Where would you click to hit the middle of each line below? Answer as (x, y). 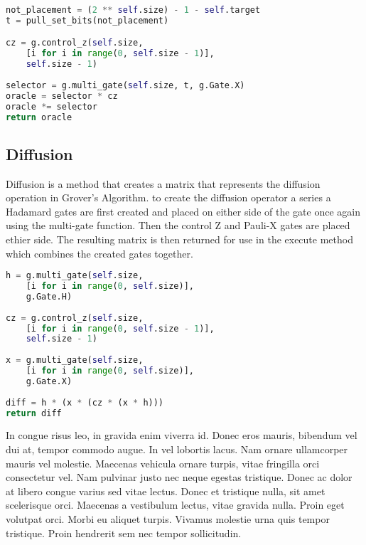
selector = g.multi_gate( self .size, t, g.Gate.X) (125, 85)
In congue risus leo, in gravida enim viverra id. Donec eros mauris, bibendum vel (182, 435)
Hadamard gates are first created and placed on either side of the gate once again (183, 211)
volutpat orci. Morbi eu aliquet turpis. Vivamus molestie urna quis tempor (168, 518)
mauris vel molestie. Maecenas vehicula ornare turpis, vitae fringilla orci (163, 463)
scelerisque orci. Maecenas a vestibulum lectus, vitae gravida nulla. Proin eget (175, 505)
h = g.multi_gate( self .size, (75, 276)
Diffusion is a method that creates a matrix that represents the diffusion (163, 183)
